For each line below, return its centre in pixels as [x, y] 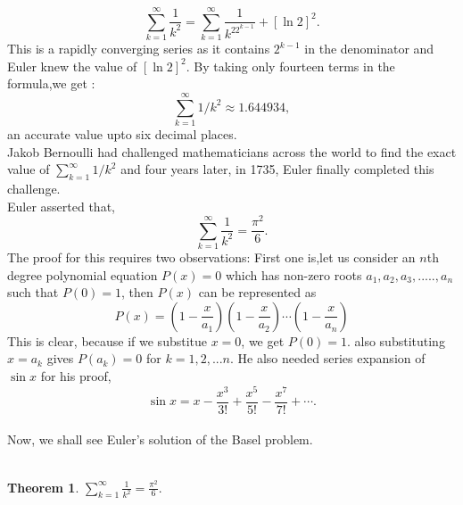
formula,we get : [51, 83]
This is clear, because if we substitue [107, 340]
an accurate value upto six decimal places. [122, 134]
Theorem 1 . [43, 487]
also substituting [400, 340]
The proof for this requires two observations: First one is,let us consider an [211, 257]
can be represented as [257, 292]
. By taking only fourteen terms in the [290, 66]
